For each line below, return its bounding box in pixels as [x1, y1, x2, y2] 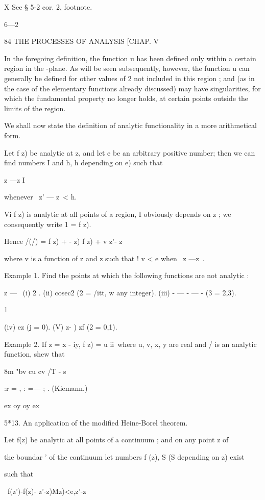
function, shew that [4, 348, 65, 359]
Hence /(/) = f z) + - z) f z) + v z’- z [4, 236, 123, 246]
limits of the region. [4, 103, 66, 113]
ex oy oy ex [4, 400, 40, 411]
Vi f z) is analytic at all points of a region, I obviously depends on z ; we [4, 208, 231, 219]
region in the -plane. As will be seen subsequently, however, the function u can [4, 63, 250, 73]
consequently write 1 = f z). [4, 218, 91, 229]
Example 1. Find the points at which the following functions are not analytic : [4, 270, 249, 281]
